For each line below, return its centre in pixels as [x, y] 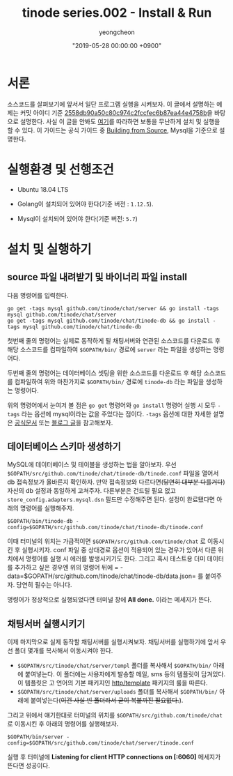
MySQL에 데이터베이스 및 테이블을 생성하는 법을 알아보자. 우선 [92, 464]
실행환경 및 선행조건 [61, 169]
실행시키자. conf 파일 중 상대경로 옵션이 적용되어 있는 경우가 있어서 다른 [119, 550]
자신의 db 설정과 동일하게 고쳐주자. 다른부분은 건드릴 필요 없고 [91, 491]
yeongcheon [117, 32]
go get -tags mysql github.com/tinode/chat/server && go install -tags [113, 308]
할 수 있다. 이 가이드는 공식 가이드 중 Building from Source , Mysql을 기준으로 [112, 130]
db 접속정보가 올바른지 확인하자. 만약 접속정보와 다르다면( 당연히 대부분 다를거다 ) [116, 482]
